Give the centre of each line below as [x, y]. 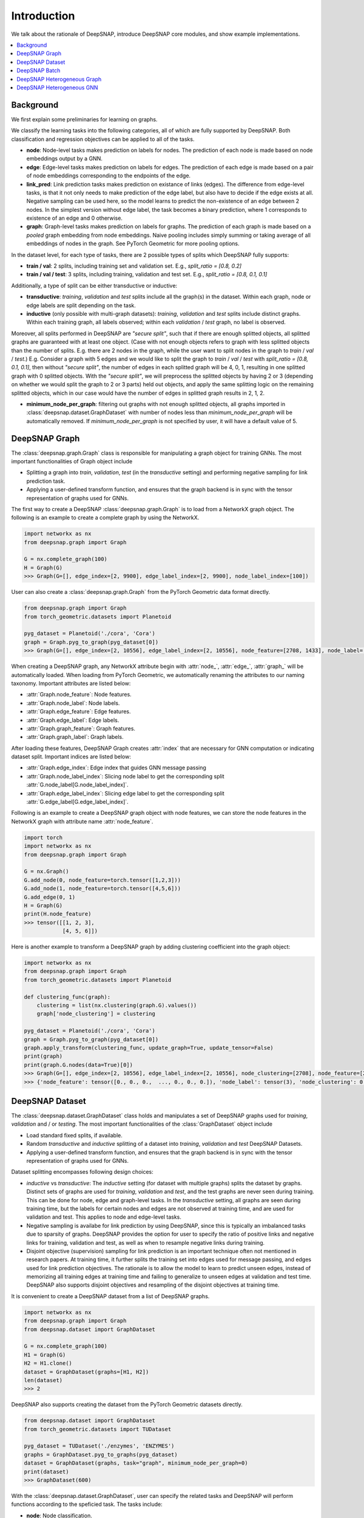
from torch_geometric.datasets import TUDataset [98, 1429]
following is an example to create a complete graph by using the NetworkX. [105, 518]
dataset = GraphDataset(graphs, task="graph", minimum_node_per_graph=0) [136, 1463]
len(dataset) [43, 1380]
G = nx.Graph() [46, 872]
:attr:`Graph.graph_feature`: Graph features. [81, 728]
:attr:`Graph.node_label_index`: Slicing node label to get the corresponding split [125, 776]
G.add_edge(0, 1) [50, 897]
